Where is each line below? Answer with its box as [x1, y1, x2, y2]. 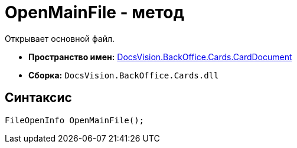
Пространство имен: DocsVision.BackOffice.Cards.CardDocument [28, 51, 292, 62]
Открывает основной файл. [5, 33, 115, 44]
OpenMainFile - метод [5, 2, 185, 22]
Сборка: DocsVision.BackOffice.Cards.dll [28, 70, 219, 80]
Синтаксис [5, 90, 72, 106]
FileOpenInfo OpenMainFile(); [5, 115, 145, 125]
